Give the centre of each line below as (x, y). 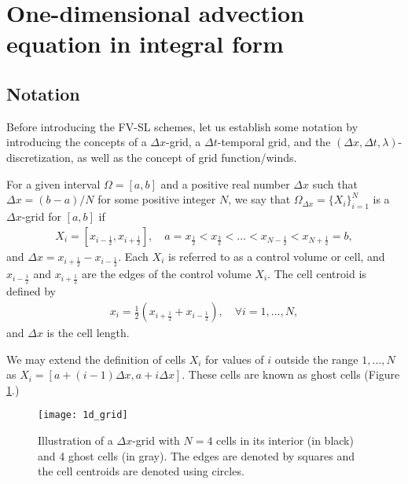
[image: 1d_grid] (83, 415)
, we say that (259, 199)
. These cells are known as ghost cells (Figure (291, 374)
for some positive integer (157, 199)
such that (335, 183)
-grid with (156, 440)
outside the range (316, 359)
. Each (133, 256)
